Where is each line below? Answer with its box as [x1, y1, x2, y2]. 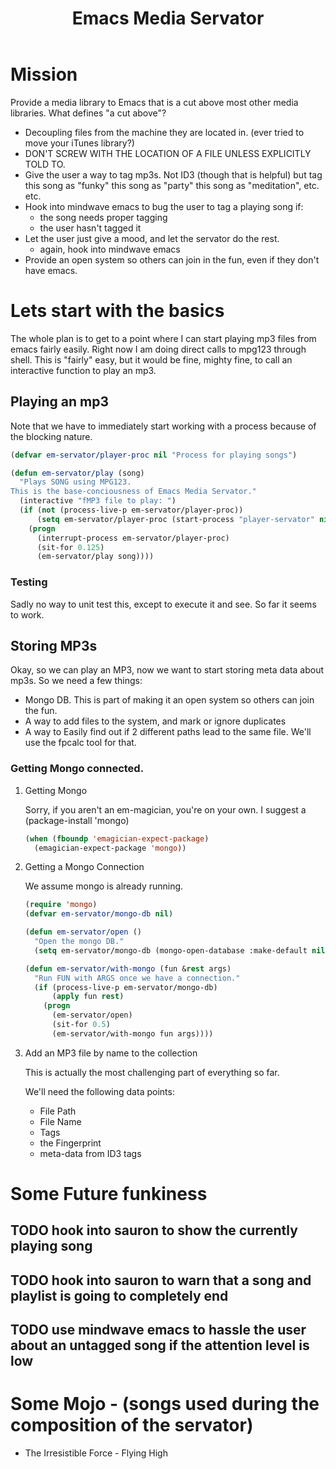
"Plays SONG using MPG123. [19, 477, 132, 487]
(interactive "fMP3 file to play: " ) [19, 496, 177, 506]
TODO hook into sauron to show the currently [10, 1222, 298, 1239]
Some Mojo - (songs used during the [10, 1393, 320, 1416]
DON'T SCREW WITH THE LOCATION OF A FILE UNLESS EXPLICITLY [24, 147, 312, 159]
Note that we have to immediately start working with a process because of [10, 420, 317, 432]
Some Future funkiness [10, 1183, 208, 1206]
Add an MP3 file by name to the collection [24, 1047, 198, 1059]
